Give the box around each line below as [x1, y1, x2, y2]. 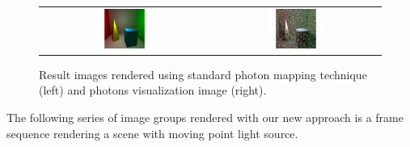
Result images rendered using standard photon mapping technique [39, 65, 367, 82]
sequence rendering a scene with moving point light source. [6, 124, 298, 141]
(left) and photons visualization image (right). [39, 82, 267, 99]
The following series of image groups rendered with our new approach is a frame [6, 109, 404, 125]
